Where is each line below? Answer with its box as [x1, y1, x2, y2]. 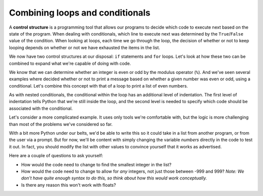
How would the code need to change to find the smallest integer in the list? [21, 161, 171, 167]
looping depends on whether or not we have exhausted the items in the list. [9, 44, 160, 51]
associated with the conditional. [9, 105, 73, 111]
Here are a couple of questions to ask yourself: [9, 153, 103, 159]
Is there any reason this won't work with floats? [21, 182, 116, 188]
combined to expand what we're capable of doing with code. [9, 60, 131, 66]
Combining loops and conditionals [9, 7, 150, 18]
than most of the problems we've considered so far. [9, 121, 113, 127]
